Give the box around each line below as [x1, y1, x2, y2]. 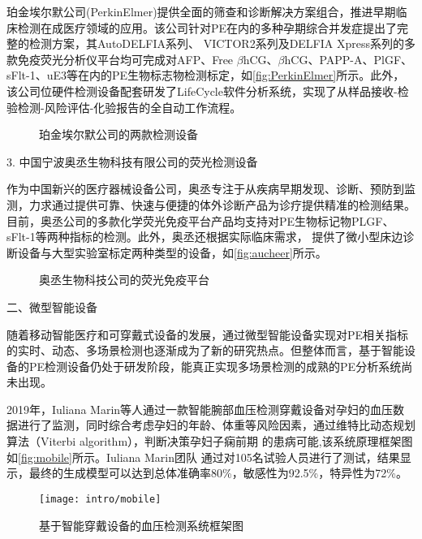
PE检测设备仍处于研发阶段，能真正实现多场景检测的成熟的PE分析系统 [28, 357, 402, 374]
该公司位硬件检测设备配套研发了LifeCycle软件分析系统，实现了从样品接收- [6, 82, 398, 99]
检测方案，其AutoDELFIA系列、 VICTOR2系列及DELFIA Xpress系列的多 [28, 35, 416, 52]
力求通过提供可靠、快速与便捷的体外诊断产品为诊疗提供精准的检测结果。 [28, 196, 416, 213]
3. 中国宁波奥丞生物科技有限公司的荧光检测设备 [6, 153, 258, 170]
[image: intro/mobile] [39, 493, 161, 505]
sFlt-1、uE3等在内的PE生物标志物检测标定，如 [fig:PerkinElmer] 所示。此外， [6, 67, 405, 84]
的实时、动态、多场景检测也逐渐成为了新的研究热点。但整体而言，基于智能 [6, 342, 404, 359]
